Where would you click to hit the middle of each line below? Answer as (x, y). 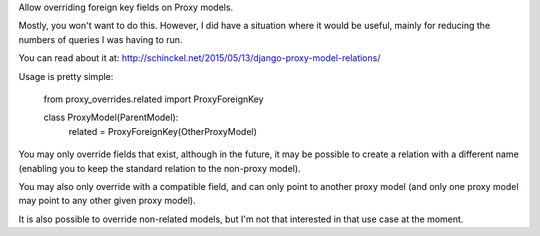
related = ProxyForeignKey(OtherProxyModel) (162, 131)
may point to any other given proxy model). (107, 201)
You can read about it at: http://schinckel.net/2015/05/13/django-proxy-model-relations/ (199, 58)
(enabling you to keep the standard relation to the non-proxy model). (159, 168)
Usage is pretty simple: (66, 76)
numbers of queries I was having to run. (100, 39)
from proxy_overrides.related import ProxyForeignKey (153, 99)
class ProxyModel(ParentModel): (111, 117)
